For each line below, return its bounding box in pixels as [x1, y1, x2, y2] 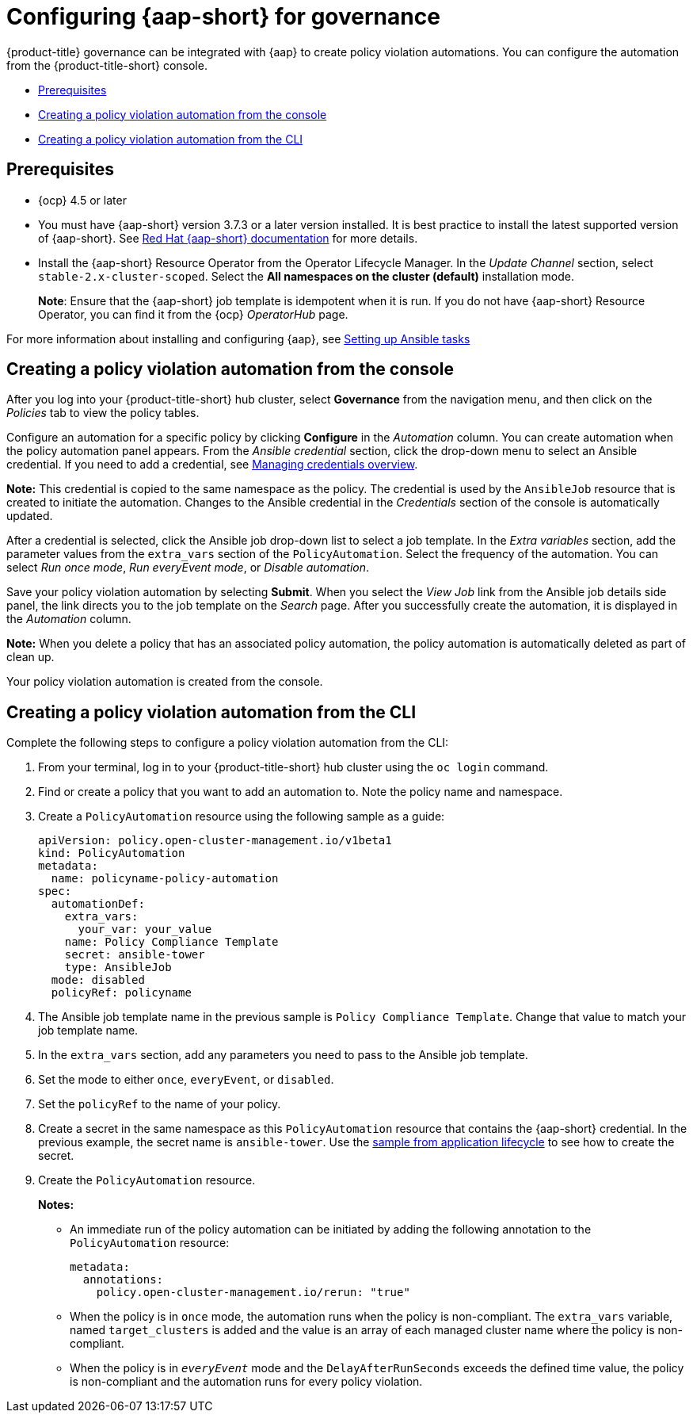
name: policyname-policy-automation [51, 872, 279, 885]
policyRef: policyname [51, 986, 192, 1000]
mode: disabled [51, 973, 145, 987]
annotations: [82, 1273, 164, 1287]
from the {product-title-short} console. [6, 58, 208, 72]
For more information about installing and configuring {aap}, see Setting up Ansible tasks [6, 331, 470, 346]
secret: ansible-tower [64, 948, 205, 962]
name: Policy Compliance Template [64, 935, 279, 949]
